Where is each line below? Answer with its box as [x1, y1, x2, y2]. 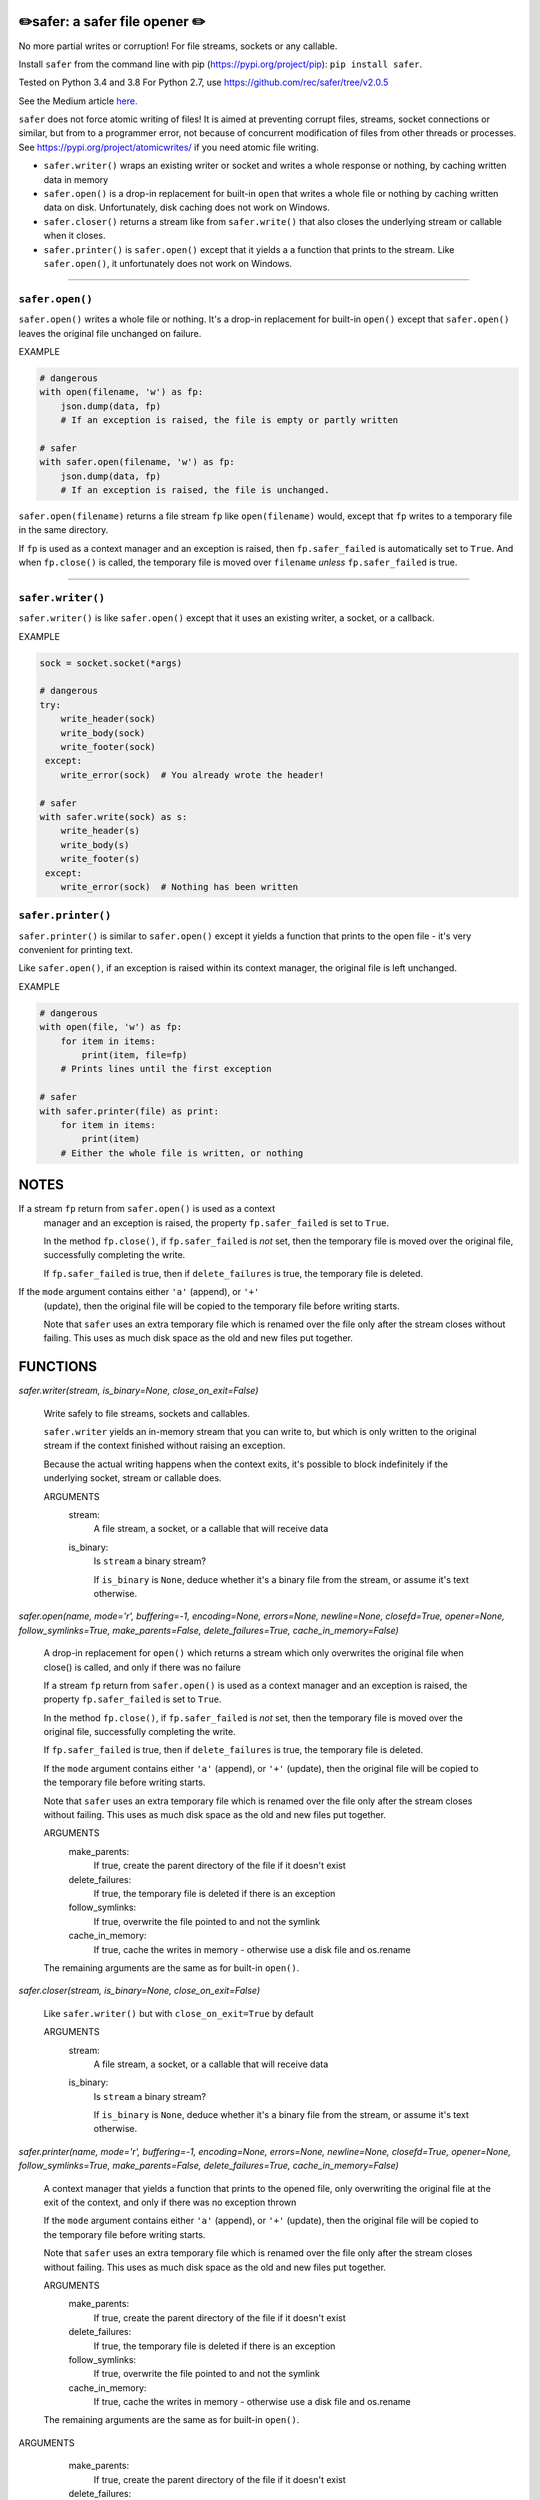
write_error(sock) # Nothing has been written [60, 881, 299, 892]
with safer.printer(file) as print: [39, 1105, 220, 1117]
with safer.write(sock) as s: [39, 811, 188, 822]
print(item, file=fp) [81, 1050, 188, 1060]
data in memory [43, 173, 109, 185]
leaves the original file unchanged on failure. [18, 327, 202, 339]
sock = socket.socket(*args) [39, 657, 183, 669]
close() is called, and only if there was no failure [43, 1661, 242, 1673]
